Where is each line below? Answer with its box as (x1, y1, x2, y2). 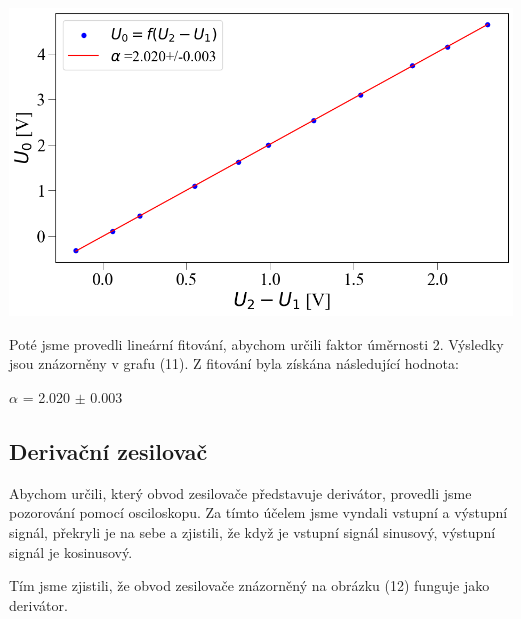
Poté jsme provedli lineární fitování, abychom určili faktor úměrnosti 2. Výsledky (9, 333, 504, 354)
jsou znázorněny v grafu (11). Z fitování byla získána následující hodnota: (9, 353, 459, 374)
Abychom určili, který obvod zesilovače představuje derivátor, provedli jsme (9, 482, 472, 503)
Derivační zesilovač (9, 436, 208, 467)
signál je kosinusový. (9, 541, 133, 562)
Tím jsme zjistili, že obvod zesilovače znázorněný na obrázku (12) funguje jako (9, 575, 490, 596)
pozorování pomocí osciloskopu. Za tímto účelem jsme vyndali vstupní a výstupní (9, 502, 508, 523)
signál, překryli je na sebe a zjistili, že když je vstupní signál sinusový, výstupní (9, 522, 496, 543)
